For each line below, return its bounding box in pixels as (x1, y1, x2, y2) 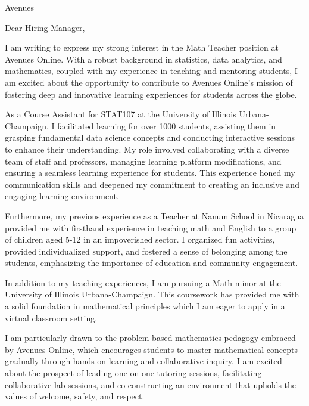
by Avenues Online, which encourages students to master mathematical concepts (5, 343, 298, 355)
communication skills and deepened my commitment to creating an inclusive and (5, 178, 299, 190)
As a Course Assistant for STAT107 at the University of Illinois (5, 108, 236, 120)
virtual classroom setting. (5, 311, 98, 324)
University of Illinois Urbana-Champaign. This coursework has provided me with (5, 288, 299, 300)
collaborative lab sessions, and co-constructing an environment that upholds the (5, 378, 296, 390)
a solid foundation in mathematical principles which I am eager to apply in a (5, 300, 285, 312)
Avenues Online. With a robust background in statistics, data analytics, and (5, 52, 282, 65)
